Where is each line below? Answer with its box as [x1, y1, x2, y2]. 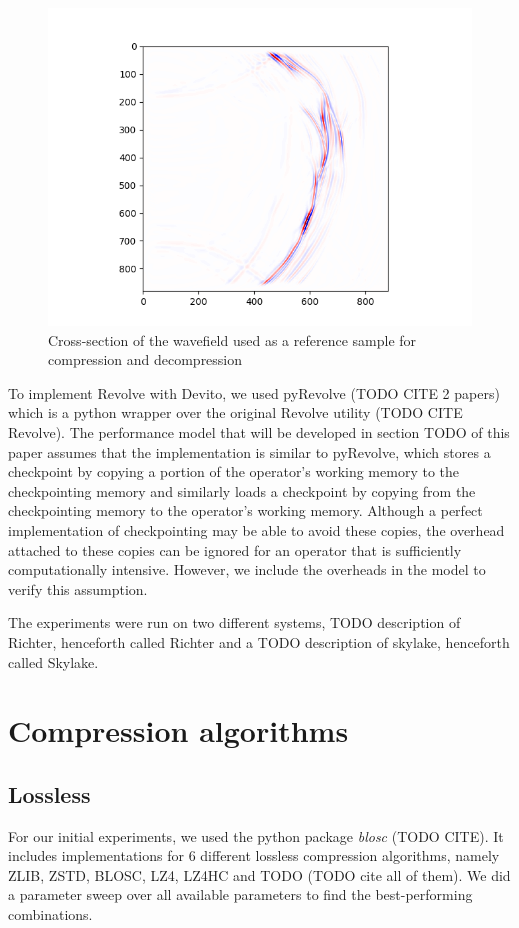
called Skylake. [8, 651, 99, 672]
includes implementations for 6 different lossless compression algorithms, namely [8, 845, 500, 866]
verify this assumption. [8, 578, 148, 599]
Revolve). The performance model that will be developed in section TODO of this [8, 421, 510, 442]
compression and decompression [48, 349, 243, 370]
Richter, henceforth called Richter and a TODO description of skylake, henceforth [8, 631, 510, 652]
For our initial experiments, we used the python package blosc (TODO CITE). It [8, 825, 504, 846]
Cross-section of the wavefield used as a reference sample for [48, 329, 417, 350]
